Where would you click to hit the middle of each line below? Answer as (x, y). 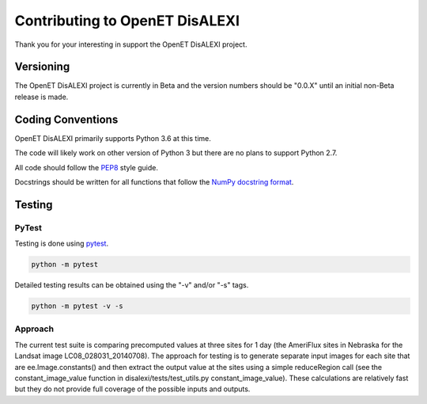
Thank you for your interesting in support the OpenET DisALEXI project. (131, 44)
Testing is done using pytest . (62, 244)
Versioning (42, 67)
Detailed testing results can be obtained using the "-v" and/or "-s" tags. (132, 285)
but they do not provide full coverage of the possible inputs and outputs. (132, 389)
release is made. (42, 97)
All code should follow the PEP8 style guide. (86, 167)
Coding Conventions (66, 119)
